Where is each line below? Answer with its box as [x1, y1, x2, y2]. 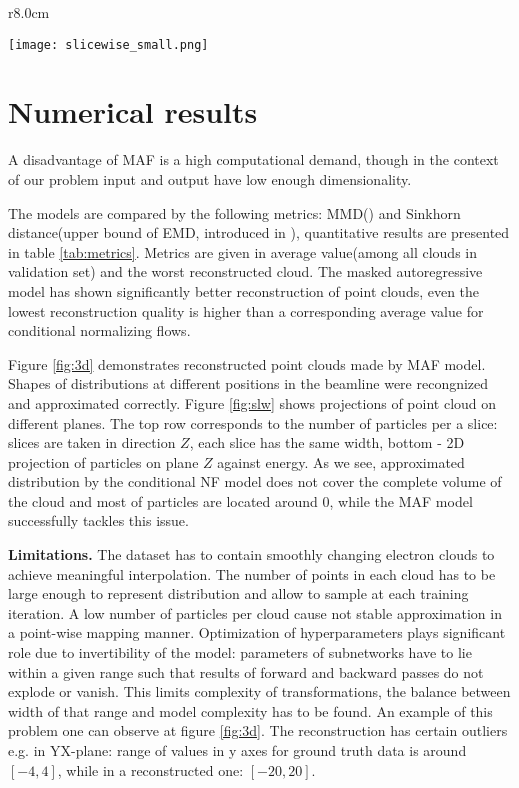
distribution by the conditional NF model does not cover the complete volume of [8, 471, 502, 492]
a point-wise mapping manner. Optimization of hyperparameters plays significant [8, 622, 506, 643]
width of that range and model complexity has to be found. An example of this [8, 700, 493, 721]
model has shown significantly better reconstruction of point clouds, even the [8, 280, 480, 301]
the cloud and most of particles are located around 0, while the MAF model [8, 490, 473, 511]
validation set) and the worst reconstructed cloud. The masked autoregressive [8, 261, 483, 282]
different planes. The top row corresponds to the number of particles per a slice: [8, 412, 498, 433]
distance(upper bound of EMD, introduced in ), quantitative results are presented [8, 222, 510, 243]
